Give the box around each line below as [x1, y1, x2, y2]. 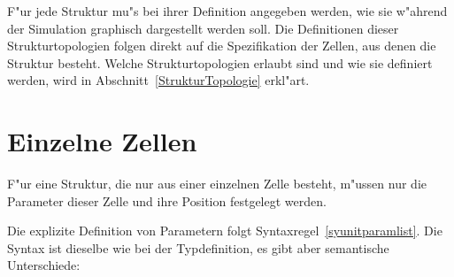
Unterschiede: [7, 256, 81, 274]
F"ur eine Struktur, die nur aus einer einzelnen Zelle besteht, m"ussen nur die [7, 174, 427, 193]
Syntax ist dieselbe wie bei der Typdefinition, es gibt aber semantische [7, 238, 389, 257]
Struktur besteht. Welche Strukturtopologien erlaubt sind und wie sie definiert [7, 53, 433, 72]
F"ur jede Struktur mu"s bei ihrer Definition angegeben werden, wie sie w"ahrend [7, 2, 448, 19]
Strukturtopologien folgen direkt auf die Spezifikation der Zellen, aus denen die [7, 36, 436, 55]
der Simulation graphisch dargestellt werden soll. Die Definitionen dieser [7, 19, 399, 37]
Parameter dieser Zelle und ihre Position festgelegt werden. [7, 191, 327, 210]
